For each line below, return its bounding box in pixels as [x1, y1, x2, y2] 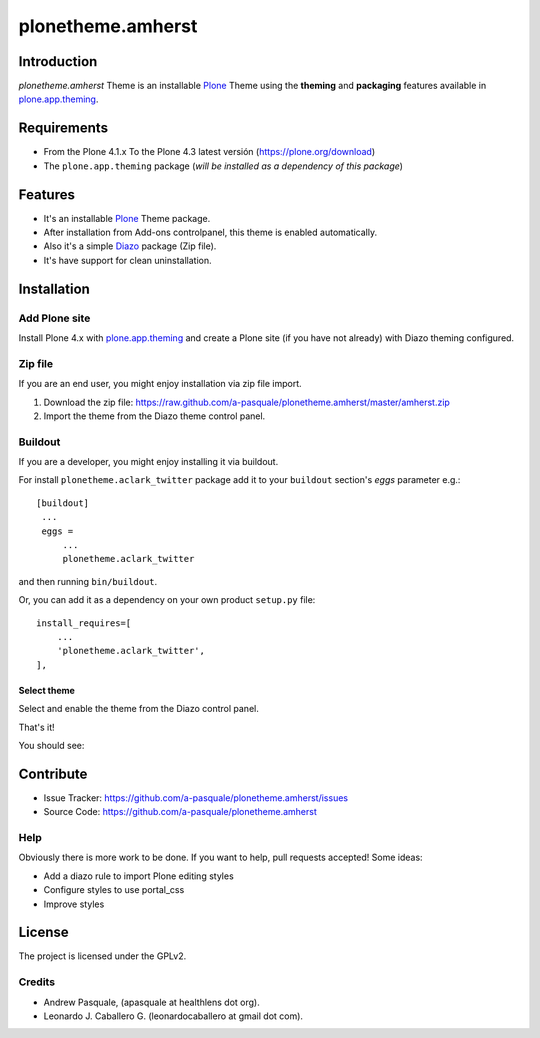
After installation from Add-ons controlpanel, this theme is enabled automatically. [43, 226, 378, 239]
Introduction [18, 53, 98, 70]
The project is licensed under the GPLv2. [18, 950, 187, 962]
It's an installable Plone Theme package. [43, 212, 211, 224]
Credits [18, 975, 55, 989]
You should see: [18, 739, 85, 751]
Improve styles [43, 898, 105, 910]
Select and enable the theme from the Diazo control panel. [18, 703, 259, 715]
